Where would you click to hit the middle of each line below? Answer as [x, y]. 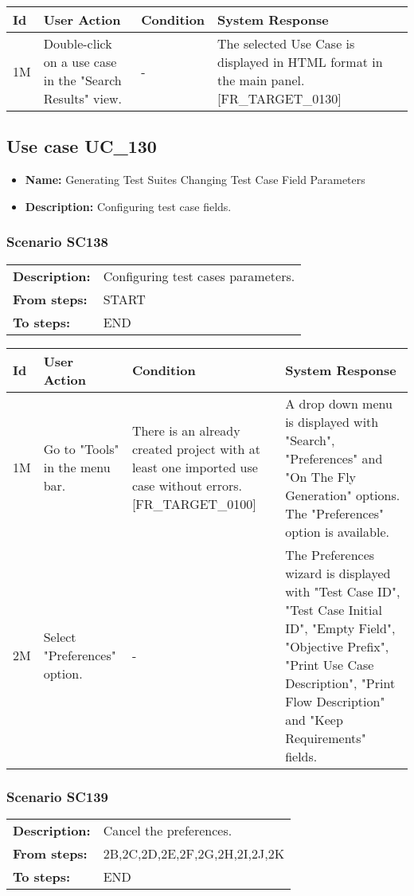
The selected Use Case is [286, 43]
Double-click [78, 43]
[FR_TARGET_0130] [279, 98]
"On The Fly [321, 476]
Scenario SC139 [57, 796]
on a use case [80, 62]
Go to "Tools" [81, 449]
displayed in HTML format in [300, 62]
